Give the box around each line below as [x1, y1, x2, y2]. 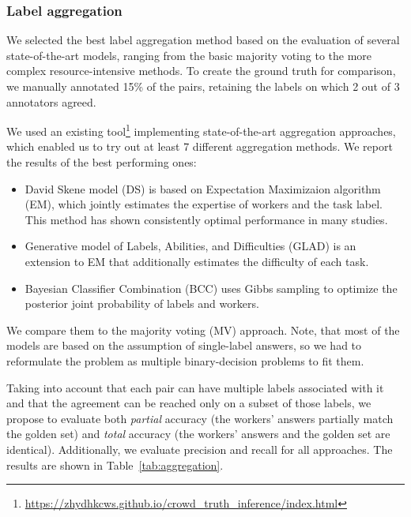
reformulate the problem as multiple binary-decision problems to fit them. [6, 352, 364, 369]
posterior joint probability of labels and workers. [25, 295, 259, 312]
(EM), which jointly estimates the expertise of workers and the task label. [25, 196, 383, 212]
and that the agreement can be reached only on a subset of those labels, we [6, 395, 371, 411]
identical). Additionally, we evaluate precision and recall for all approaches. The [6, 440, 393, 457]
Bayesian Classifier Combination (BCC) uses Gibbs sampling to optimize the [25, 279, 398, 296]
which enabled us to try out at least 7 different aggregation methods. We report [6, 138, 393, 155]
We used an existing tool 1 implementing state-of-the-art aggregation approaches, [6, 121, 396, 139]
